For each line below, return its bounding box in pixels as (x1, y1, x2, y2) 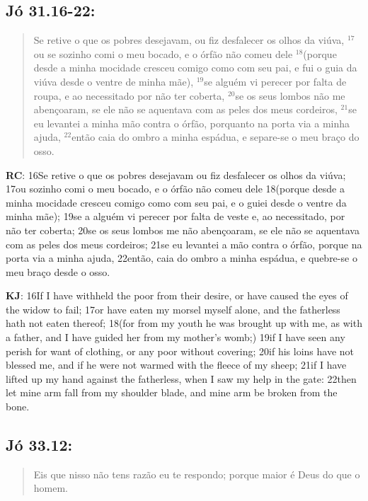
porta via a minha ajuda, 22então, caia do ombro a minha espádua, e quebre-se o (6, 250, 357, 265)
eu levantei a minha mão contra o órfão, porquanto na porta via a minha (33, 115, 350, 130)
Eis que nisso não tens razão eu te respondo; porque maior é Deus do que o (33, 466, 360, 481)
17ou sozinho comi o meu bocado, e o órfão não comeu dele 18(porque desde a (6, 181, 345, 196)
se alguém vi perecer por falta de (204, 74, 347, 88)
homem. (33, 480, 69, 495)
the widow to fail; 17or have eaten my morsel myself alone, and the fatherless (6, 301, 340, 316)
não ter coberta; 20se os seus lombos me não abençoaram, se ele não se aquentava (6, 222, 360, 237)
